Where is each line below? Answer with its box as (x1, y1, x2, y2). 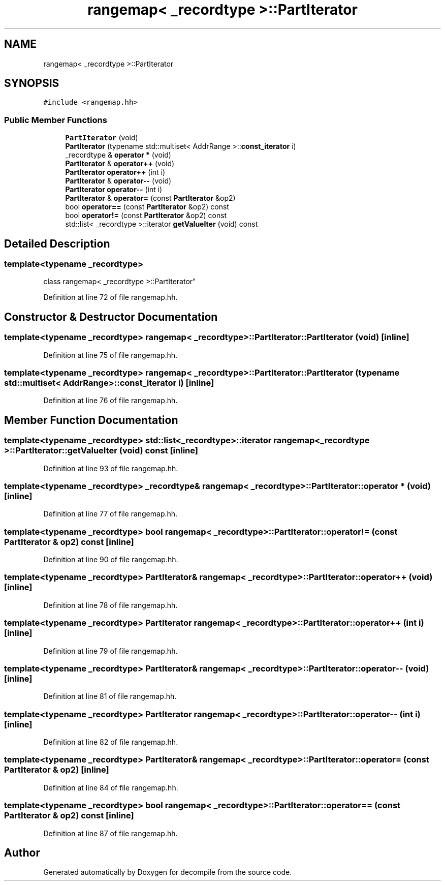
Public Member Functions (4, 114, 107, 125)
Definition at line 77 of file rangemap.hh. (43, 509, 178, 518)
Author (4, 846, 40, 860)
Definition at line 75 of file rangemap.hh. (43, 350, 178, 359)
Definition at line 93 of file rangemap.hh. (43, 464, 178, 473)
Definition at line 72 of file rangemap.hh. (43, 293, 178, 302)
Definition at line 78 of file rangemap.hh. (43, 600, 178, 609)
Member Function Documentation (4, 413, 178, 426)
